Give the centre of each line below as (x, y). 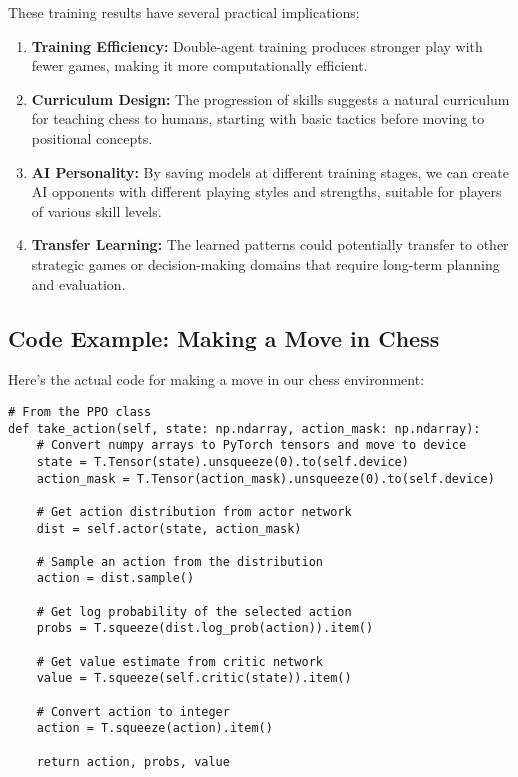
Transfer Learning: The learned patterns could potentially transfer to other (270, 244)
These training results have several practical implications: (184, 12)
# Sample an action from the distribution (179, 561)
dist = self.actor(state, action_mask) (169, 528)
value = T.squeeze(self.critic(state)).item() (194, 678)
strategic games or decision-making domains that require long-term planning (265, 263)
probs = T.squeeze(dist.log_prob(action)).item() (205, 628)
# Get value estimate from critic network (179, 661)
